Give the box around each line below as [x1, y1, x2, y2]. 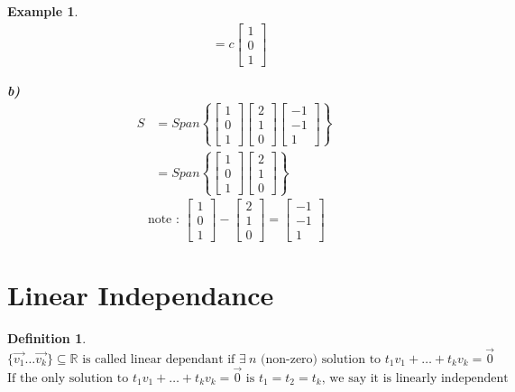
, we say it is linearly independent [321, 371, 509, 385]
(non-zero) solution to [261, 352, 382, 366]
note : [147, 213, 179, 227]
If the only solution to [7, 371, 129, 385]
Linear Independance [7, 275, 274, 313]
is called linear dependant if [82, 352, 235, 366]
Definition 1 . [7, 328, 87, 347]
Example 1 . [7, 2, 78, 20]
